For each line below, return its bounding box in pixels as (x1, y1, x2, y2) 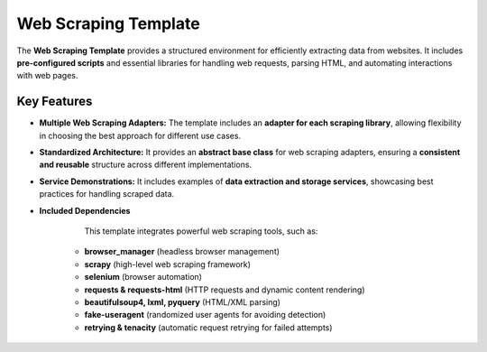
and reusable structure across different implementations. (39, 159, 253, 171)
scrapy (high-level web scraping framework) (84, 258, 252, 270)
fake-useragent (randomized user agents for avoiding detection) (84, 310, 326, 320)
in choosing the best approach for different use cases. (39, 130, 242, 141)
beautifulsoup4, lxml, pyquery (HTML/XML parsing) (84, 296, 281, 307)
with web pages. (16, 70, 78, 81)
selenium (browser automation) (84, 272, 203, 283)
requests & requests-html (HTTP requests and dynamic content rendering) (84, 284, 365, 295)
